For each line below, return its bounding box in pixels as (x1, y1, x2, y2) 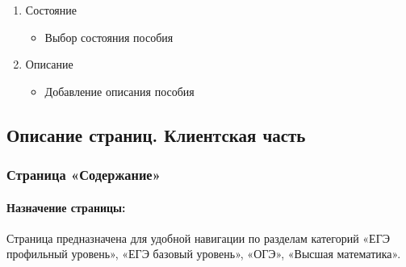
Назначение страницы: (6, 198, 126, 215)
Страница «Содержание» (6, 165, 161, 185)
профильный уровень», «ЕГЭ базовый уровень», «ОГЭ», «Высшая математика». (6, 245, 401, 262)
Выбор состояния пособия (44, 28, 174, 45)
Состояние (25, 2, 77, 18)
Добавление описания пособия (44, 82, 195, 99)
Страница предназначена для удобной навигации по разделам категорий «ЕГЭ (6, 229, 390, 246)
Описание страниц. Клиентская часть (6, 122, 306, 147)
